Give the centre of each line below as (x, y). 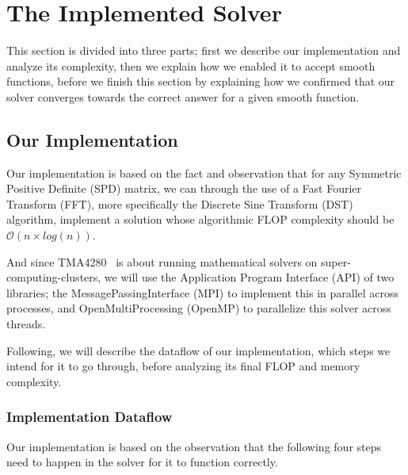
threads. (26, 324)
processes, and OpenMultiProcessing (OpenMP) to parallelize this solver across (199, 308)
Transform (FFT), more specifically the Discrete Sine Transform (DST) (180, 203)
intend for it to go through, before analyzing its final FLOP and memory (183, 366)
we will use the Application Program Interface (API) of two (249, 277)
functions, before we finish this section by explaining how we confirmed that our (201, 81)
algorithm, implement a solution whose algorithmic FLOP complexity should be (200, 219)
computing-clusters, (54, 277)
